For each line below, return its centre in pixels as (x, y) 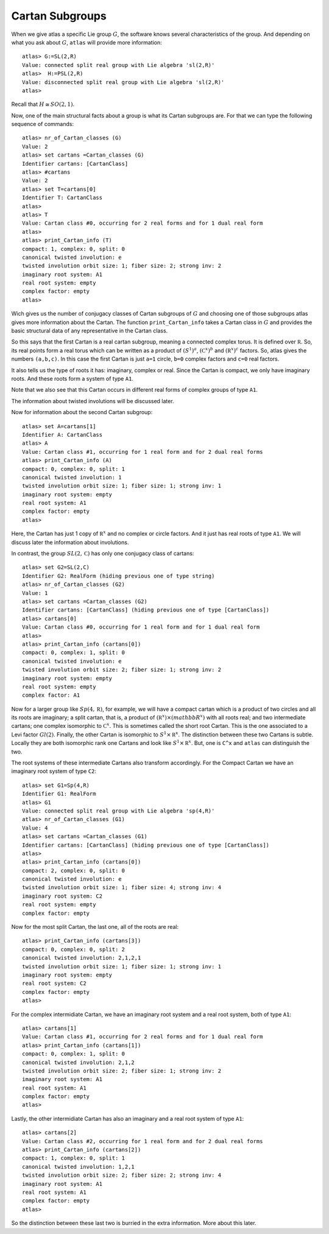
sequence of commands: (43, 124)
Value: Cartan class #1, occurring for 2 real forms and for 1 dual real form (143, 1037)
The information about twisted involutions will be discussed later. (93, 401)
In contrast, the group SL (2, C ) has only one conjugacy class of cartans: (103, 554)
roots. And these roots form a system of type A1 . (73, 379)
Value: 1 (35, 593)
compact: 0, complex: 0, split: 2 (73, 949)
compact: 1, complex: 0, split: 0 (73, 249)
